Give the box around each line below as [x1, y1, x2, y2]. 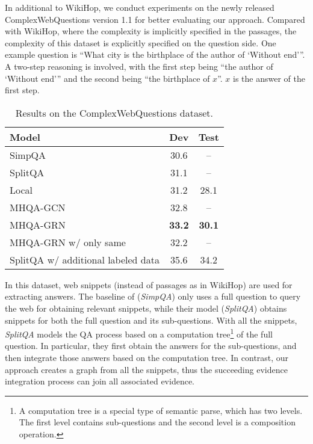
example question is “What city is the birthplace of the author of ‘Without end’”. [5, 48, 305, 61]
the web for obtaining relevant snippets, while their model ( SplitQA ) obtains [5, 301, 287, 314]
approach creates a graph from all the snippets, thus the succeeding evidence [5, 363, 288, 375]
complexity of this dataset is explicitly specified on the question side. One [5, 36, 276, 49]
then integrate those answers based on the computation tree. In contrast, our [5, 351, 289, 363]
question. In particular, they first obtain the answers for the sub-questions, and [5, 339, 297, 352]
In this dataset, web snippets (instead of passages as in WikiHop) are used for [5, 278, 293, 291]
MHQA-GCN [10, 200, 66, 214]
